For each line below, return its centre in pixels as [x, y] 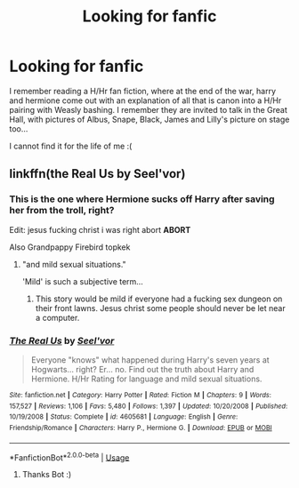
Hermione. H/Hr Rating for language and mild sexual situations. [146, 379]
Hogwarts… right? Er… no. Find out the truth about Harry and [142, 369]
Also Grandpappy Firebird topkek [70, 247]
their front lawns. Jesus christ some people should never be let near [161, 308]
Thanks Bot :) [47, 475]
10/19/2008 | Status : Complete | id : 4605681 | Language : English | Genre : [124, 417]
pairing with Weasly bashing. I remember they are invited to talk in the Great [148, 109]
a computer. [57, 317]
